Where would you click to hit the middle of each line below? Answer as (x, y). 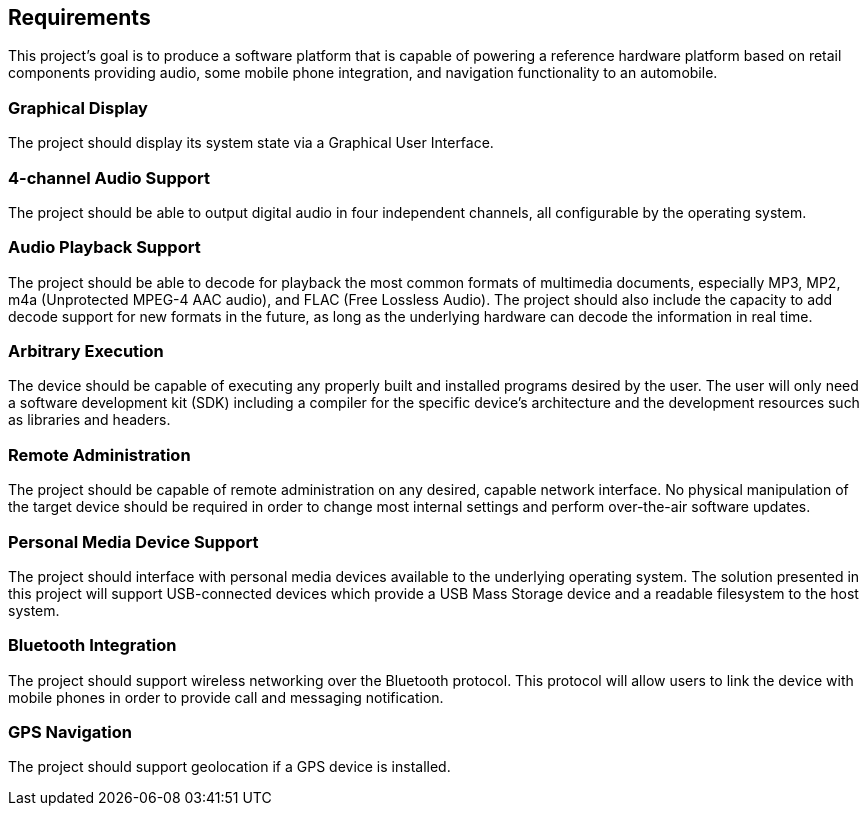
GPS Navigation (70, 732)
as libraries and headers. (89, 420)
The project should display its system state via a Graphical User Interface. (251, 143)
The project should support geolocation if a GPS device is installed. (229, 767)
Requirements (79, 17)
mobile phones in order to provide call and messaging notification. (226, 697)
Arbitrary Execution (86, 351)
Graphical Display (78, 107)
